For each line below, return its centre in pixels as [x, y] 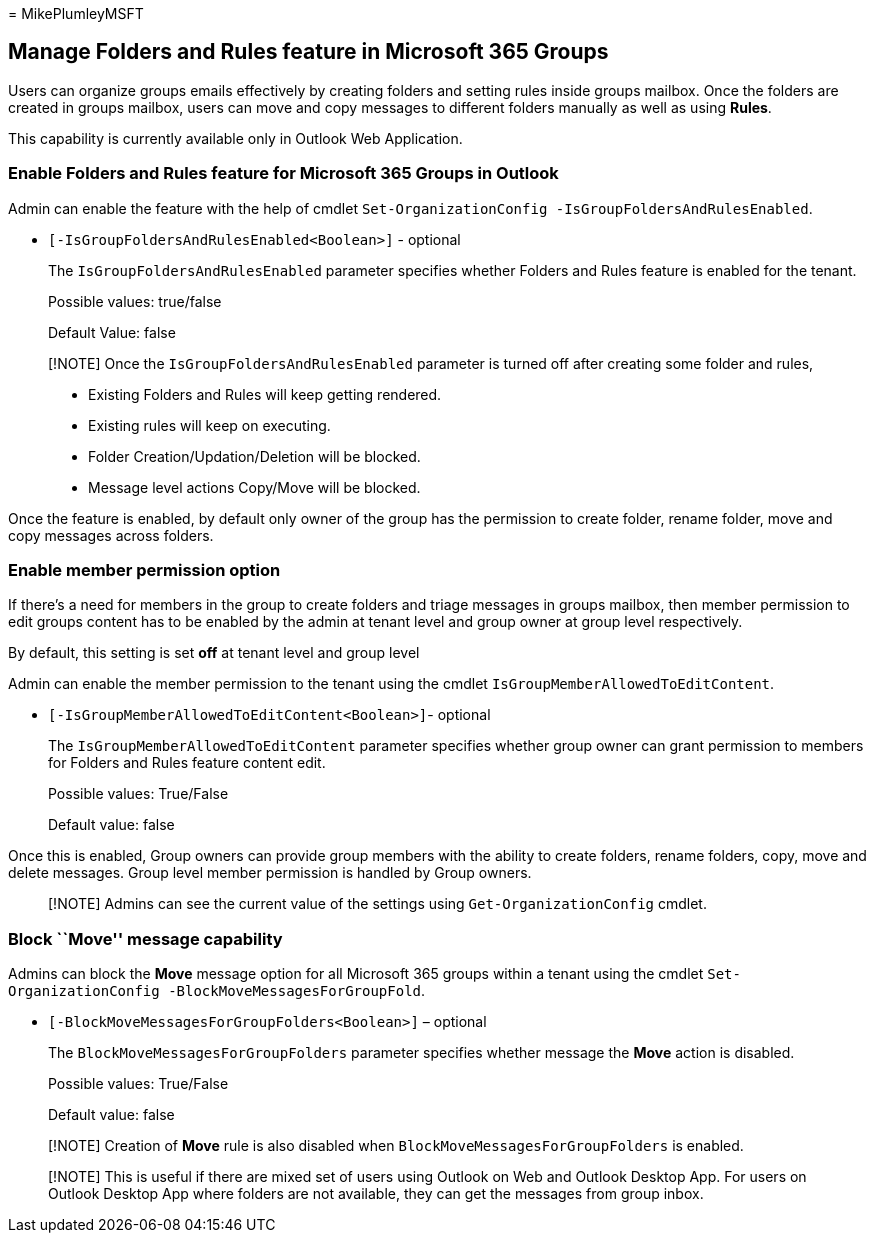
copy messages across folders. [111, 535]
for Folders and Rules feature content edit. [187, 763]
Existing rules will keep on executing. [209, 425]
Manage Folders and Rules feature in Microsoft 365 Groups [308, 52]
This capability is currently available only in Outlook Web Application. [235, 138]
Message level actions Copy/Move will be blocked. [254, 487]
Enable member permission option [144, 569]
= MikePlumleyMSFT [76, 13]
